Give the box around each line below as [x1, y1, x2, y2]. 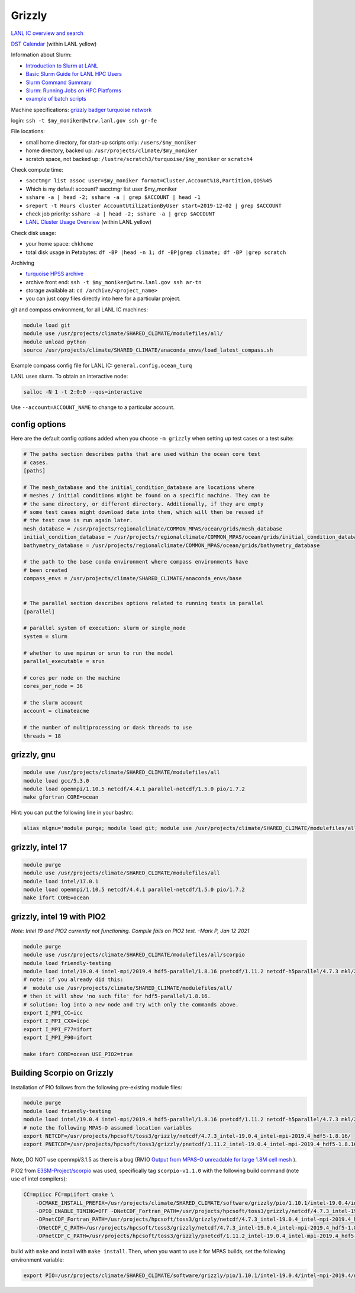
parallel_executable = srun [23, 658, 105, 665]
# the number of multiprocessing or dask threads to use [23, 724, 192, 731]
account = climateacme [23, 707, 89, 715]
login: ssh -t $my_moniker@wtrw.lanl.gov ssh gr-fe [11, 117, 157, 124]
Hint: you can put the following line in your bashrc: [11, 809, 134, 816]
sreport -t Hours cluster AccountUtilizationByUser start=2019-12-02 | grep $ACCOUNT [25, 202, 282, 209]
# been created [23, 567, 67, 574]
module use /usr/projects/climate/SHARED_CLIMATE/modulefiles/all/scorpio [23, 951, 246, 959]
